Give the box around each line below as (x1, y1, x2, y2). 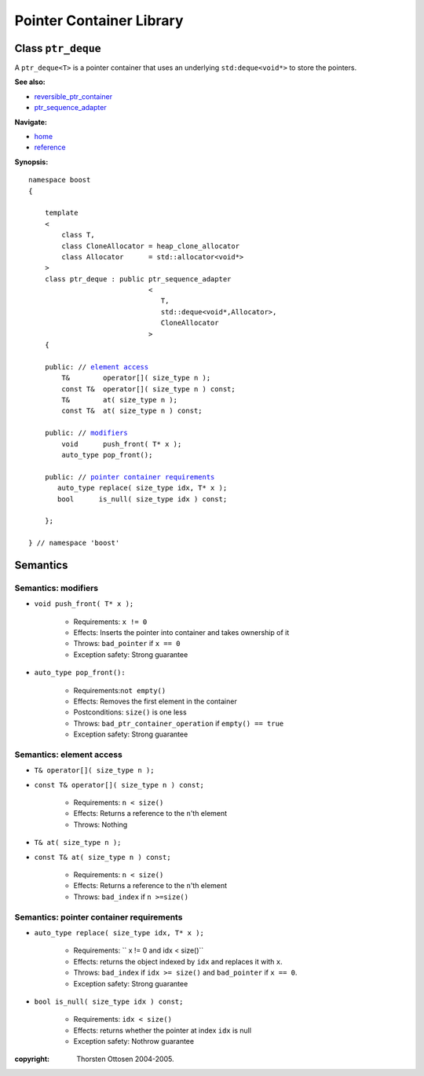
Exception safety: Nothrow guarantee (73, 1037, 195, 1046)
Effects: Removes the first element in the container (73, 696, 237, 706)
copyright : (14, 1054, 50, 1064)
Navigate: (14, 117, 47, 127)
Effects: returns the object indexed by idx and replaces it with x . (73, 957, 283, 966)
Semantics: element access (14, 749, 123, 760)
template (44, 208, 79, 218)
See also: (14, 77, 46, 86)
